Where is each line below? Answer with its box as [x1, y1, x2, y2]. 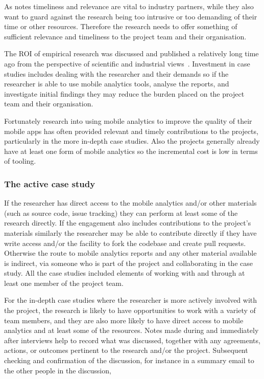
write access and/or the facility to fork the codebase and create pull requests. [4, 237, 246, 248]
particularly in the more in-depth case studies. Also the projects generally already [4, 136, 260, 146]
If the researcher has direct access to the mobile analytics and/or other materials [4, 197, 257, 208]
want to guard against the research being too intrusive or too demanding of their [4, 11, 257, 21]
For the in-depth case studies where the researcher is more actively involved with [4, 295, 257, 305]
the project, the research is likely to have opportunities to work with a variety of [4, 305, 256, 316]
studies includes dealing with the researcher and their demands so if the [4, 68, 229, 79]
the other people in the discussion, [4, 365, 111, 375]
